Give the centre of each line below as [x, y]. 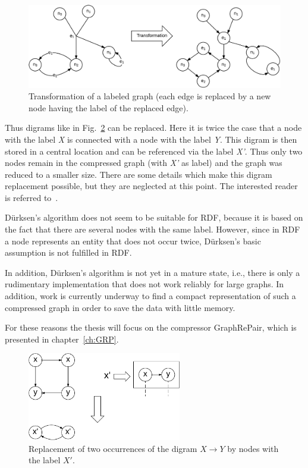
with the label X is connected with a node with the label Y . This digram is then [151, 139]
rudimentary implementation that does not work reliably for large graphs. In [144, 284]
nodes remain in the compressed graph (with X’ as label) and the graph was [144, 163]
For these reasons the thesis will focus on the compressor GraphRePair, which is [151, 327]
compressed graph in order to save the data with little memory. [120, 307]
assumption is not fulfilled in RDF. [68, 252]
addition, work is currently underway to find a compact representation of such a [150, 296]
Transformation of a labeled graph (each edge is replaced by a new [150, 96]
